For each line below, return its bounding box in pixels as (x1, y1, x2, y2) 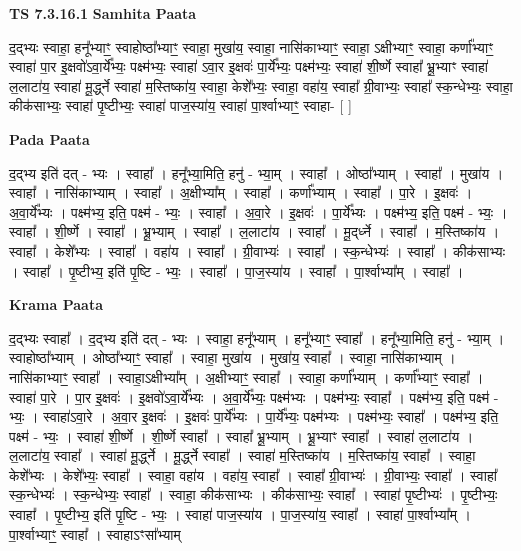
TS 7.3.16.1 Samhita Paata (9, 3, 197, 23)
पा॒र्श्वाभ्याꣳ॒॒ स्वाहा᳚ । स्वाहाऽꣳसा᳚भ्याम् (9, 523, 181, 544)
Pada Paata (9, 128, 90, 149)
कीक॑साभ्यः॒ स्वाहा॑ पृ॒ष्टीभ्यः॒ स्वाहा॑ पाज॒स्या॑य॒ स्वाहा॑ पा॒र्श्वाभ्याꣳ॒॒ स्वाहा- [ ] (9, 95, 352, 116)
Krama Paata (9, 294, 103, 315)
